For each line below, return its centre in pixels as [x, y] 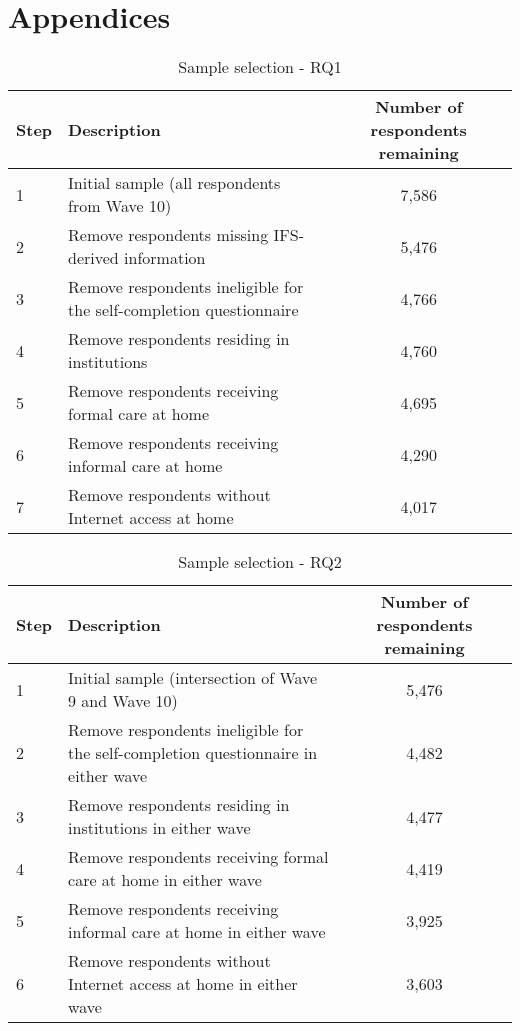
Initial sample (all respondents [174, 183]
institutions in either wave [159, 828]
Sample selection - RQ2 [260, 562]
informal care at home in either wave [197, 932]
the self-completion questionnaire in [193, 753]
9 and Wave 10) [123, 701]
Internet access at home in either [183, 984]
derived [93, 258]
